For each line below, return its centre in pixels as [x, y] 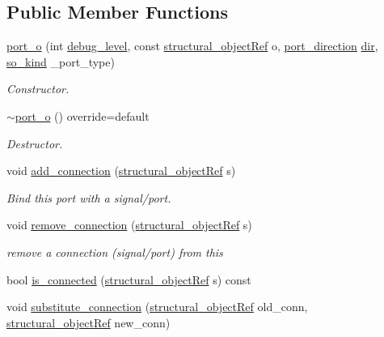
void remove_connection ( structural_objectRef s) [129, 225]
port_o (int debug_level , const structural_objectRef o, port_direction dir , [192, 46]
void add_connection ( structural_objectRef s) [121, 171]
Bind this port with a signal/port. [89, 197]
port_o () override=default [82, 115]
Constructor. [38, 89]
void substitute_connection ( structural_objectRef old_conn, [157, 307]
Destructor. [35, 143]
